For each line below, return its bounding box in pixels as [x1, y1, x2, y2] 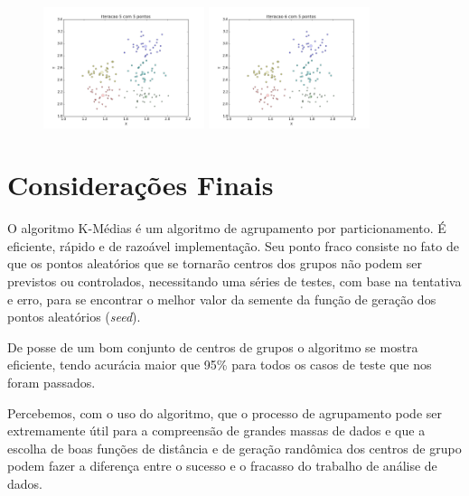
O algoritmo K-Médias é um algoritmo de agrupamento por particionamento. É [7, 219, 446, 238]
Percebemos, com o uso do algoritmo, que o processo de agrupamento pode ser [7, 403, 442, 422]
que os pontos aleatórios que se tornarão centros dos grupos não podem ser [7, 254, 422, 273]
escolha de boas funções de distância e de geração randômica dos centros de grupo [7, 438, 462, 457]
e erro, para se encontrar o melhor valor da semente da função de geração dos [7, 289, 436, 308]
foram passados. [7, 373, 96, 392]
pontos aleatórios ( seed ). [7, 307, 141, 326]
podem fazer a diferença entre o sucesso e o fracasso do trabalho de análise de [7, 456, 437, 475]
